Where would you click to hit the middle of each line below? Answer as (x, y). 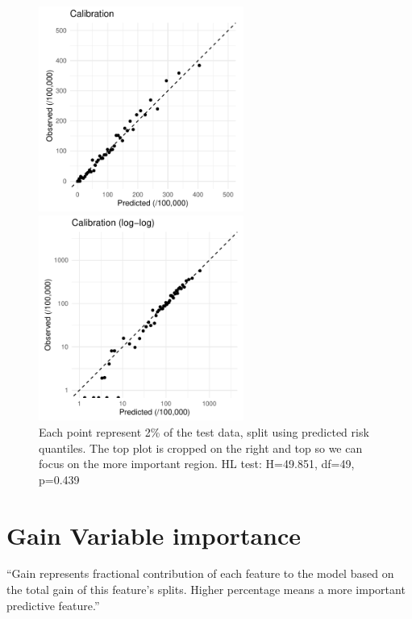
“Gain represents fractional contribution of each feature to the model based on (200, 573)
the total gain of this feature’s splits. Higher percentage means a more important (206, 590)
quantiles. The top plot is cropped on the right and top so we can (201, 448)
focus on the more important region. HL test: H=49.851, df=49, (197, 464)
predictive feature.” (53, 605)
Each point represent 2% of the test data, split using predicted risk (204, 431)
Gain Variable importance (154, 535)
